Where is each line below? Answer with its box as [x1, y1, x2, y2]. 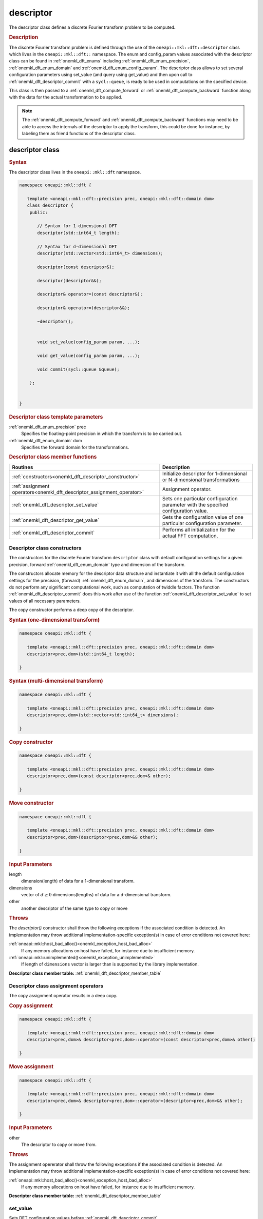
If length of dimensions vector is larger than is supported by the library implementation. [21, 961, 199, 967]
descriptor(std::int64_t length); [37, 230, 120, 236]
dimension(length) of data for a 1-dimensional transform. [21, 878, 135, 884]
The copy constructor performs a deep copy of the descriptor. [9, 607, 134, 613]
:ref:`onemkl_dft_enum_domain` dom [9, 437, 82, 443]
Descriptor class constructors [9, 545, 82, 551]
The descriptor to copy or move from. [21, 1141, 97, 1148]
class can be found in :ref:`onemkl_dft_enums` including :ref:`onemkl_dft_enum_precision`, [9, 58, 190, 64]
